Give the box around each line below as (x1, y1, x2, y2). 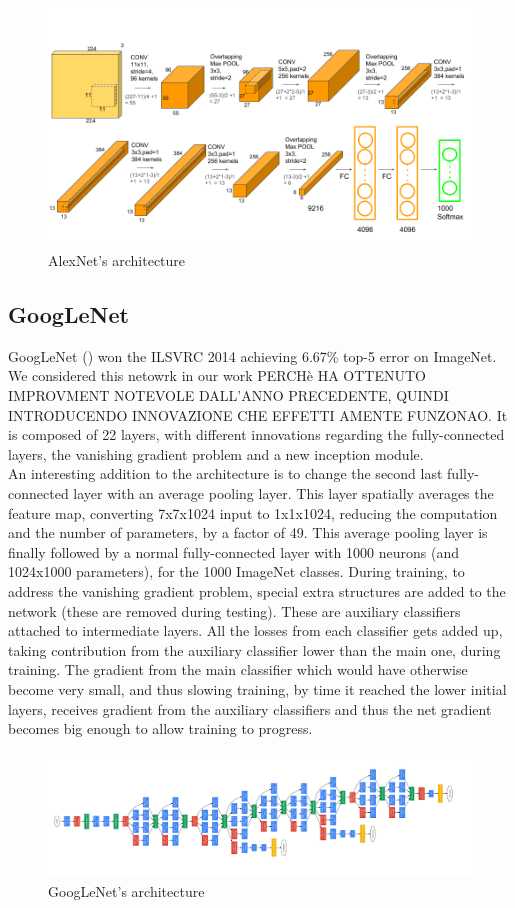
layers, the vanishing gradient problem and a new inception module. (8, 443, 424, 464)
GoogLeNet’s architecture (48, 880, 205, 901)
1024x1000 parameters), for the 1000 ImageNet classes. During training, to (8, 561, 465, 582)
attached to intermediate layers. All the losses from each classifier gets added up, (8, 620, 503, 641)
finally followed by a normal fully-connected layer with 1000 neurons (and (8, 541, 459, 562)
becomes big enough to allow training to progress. (8, 718, 313, 739)
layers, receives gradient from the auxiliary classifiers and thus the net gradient (8, 698, 492, 719)
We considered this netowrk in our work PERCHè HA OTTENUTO (8, 365, 426, 386)
